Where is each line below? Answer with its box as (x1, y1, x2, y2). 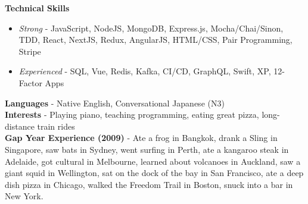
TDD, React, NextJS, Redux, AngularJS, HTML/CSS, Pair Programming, (18, 33, 293, 46)
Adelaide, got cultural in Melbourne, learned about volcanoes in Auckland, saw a (5, 155, 301, 167)
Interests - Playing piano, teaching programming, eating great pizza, (5, 108, 259, 121)
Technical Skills (5, 2, 70, 14)
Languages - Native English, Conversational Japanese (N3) (5, 96, 225, 109)
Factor (18, 76, 42, 89)
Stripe (18, 45, 41, 57)
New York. (5, 190, 43, 202)
